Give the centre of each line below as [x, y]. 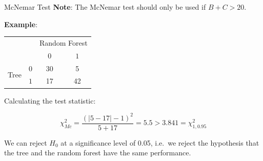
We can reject [26, 142]
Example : [21, 24]
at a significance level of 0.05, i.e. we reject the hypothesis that [160, 142]
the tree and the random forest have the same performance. [98, 153]
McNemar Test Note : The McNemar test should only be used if [105, 7]
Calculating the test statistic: [50, 100]
